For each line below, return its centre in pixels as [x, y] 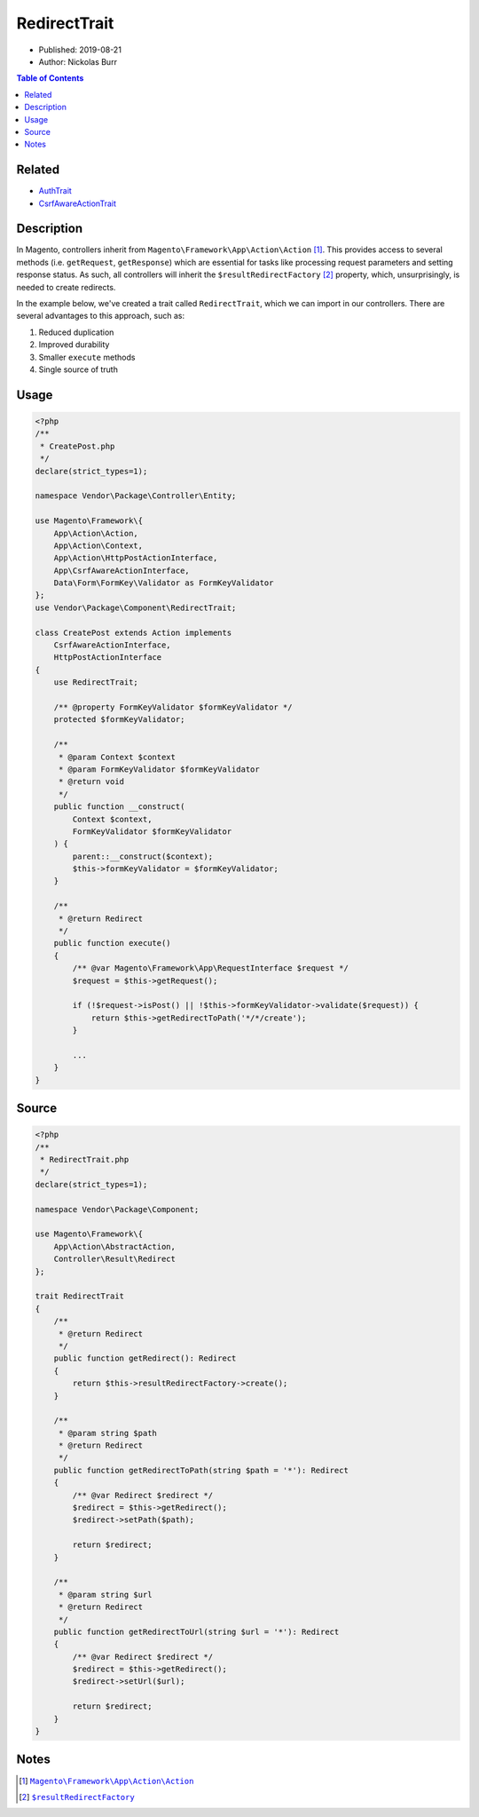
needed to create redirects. [66, 287]
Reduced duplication [76, 332]
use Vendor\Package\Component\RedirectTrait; [136, 607]
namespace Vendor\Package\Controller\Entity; [136, 496]
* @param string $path [107, 1433]
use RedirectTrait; [96, 682]
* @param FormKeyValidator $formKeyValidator [159, 769]
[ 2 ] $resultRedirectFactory [77, 1797]
